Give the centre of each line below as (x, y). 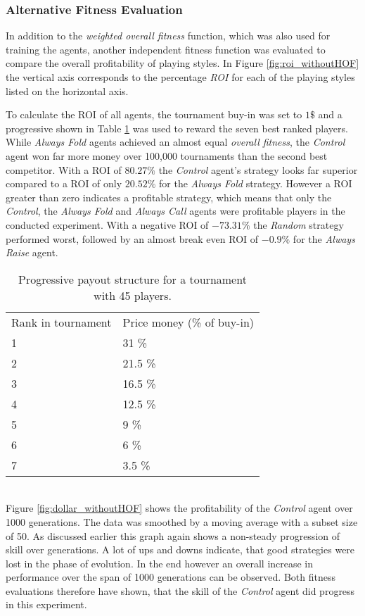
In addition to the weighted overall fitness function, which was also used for (168, 36)
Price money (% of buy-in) (188, 322)
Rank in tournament (62, 322)
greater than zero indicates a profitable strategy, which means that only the (169, 197)
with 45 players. (133, 295)
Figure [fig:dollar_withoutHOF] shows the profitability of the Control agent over (179, 508)
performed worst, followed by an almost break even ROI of (132, 238)
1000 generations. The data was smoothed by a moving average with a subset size (182, 521)
